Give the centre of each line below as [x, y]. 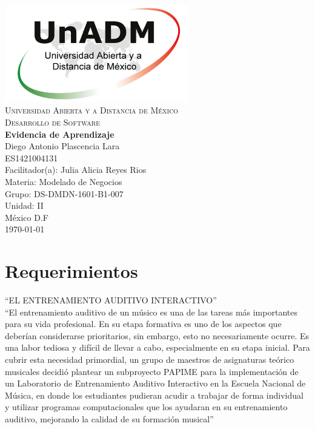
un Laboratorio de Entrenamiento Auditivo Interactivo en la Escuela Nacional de [155, 383]
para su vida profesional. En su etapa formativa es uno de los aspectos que [143, 324]
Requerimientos [71, 271]
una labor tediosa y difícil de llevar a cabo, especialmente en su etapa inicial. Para [157, 347]
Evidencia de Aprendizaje [60, 134]
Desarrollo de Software [52, 122]
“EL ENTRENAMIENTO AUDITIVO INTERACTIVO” [111, 300]
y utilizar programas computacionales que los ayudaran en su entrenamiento [146, 407]
